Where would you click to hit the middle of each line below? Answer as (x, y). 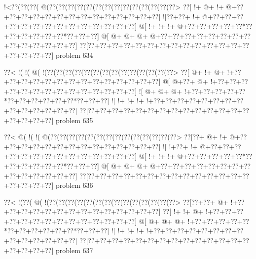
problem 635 (74, 120)
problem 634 (74, 55)
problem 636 (74, 185)
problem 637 (74, 250)
